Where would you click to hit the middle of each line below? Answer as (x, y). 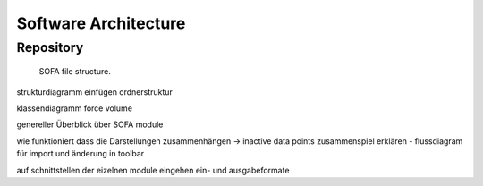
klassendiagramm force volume (75, 108)
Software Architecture (101, 23)
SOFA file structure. (75, 72)
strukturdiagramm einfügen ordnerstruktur (95, 92)
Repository (50, 47)
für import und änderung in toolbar (80, 154)
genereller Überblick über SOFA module (90, 124)
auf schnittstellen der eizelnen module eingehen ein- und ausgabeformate (153, 170)
